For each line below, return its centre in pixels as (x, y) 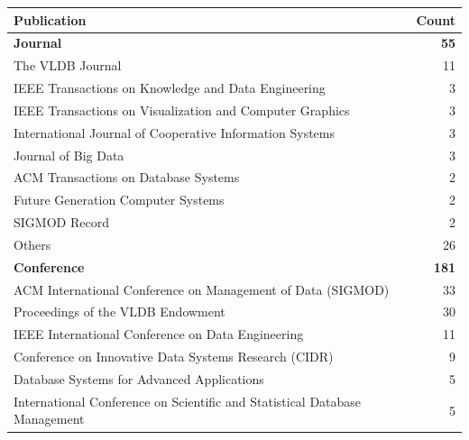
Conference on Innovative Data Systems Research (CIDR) (174, 357)
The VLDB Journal (68, 65)
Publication (50, 19)
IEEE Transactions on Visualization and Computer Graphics (182, 110)
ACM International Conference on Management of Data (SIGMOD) (202, 289)
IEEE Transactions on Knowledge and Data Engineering (170, 88)
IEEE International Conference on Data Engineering (159, 334)
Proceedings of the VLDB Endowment (120, 312)
